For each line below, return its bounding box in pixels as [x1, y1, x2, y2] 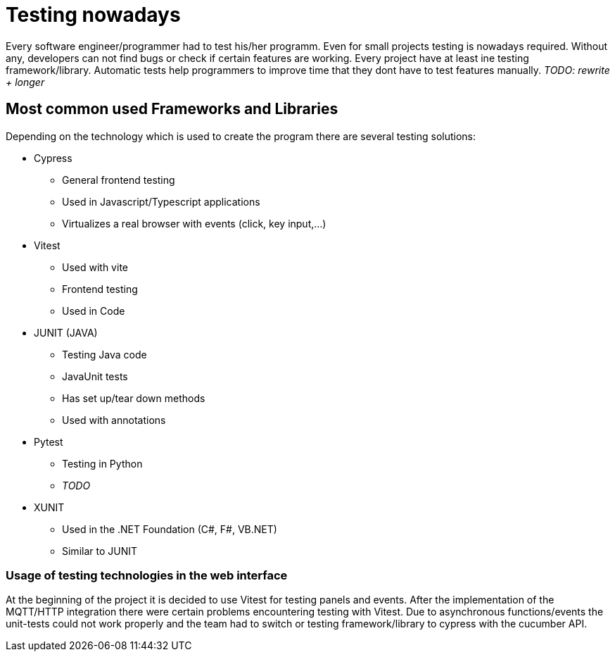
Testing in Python [62, 457, 143, 470]
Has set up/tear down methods [62, 392, 205, 404]
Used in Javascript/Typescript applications [62, 195, 260, 208]
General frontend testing [62, 173, 175, 186]
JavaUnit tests [62, 370, 128, 382]
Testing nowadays [6, 3, 181, 27]
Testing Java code [62, 348, 147, 361]
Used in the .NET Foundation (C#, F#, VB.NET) [62, 523, 277, 535]
